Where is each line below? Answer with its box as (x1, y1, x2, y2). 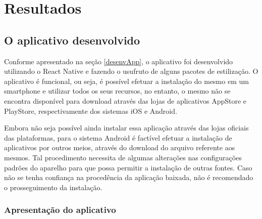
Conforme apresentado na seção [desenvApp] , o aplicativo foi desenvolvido (4, 56, 233, 66)
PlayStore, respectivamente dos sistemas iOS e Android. (4, 105, 177, 116)
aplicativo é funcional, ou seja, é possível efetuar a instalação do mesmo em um (4, 75, 249, 86)
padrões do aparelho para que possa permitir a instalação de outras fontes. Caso (4, 162, 252, 172)
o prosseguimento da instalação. (4, 182, 102, 192)
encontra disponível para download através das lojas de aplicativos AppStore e (4, 95, 247, 106)
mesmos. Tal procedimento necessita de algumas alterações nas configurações (4, 152, 242, 162)
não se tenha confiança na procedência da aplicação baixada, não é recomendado (4, 172, 253, 183)
